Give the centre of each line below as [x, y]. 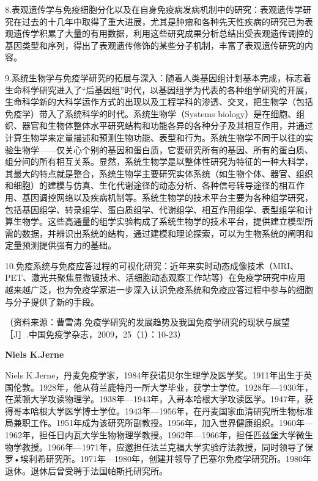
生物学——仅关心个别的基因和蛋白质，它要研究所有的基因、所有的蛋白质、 [163, 149]
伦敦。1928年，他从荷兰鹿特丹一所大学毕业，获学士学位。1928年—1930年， [163, 387]
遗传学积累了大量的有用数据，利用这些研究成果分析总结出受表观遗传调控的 [163, 33]
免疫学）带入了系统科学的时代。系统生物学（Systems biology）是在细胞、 [151, 113]
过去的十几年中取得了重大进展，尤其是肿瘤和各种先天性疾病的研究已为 [163, 21]
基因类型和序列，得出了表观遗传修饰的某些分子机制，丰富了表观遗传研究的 [155, 45]
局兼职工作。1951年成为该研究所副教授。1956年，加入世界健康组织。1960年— [159, 423]
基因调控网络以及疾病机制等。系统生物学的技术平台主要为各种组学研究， [167, 197]
